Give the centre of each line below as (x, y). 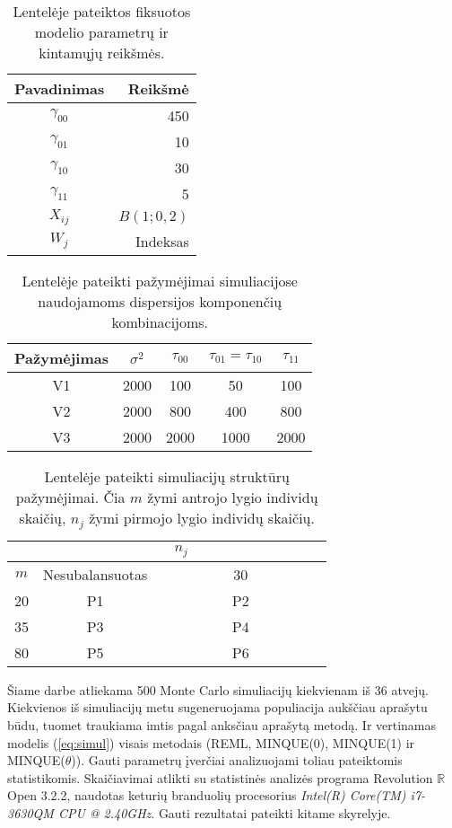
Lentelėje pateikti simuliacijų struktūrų (167, 476)
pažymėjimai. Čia (70, 497)
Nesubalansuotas (96, 574)
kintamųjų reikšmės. (102, 53)
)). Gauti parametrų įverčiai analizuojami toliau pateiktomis (237, 760)
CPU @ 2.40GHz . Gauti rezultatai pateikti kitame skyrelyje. (224, 812)
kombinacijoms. (160, 322)
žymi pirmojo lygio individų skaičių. (202, 517)
